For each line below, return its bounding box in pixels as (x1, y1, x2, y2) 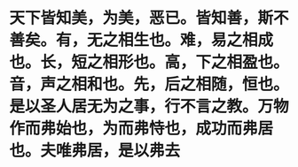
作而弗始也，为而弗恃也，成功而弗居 (9, 118, 274, 139)
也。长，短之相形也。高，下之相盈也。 (9, 52, 290, 72)
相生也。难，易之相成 (118, 30, 274, 50)
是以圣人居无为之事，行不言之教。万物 (9, 96, 290, 117)
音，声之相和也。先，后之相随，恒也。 (9, 74, 290, 95)
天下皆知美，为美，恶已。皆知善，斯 (9, 8, 274, 28)
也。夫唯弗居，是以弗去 (9, 140, 181, 161)
